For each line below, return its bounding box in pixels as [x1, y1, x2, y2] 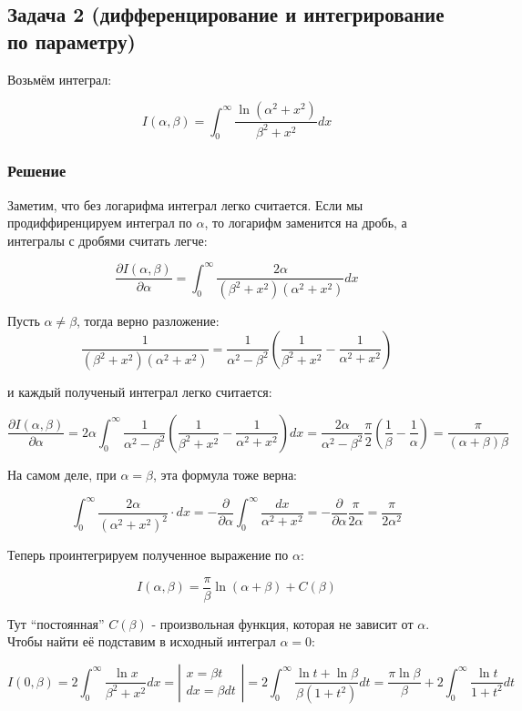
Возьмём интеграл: [7, 69, 112, 88]
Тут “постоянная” [7, 614, 105, 633]
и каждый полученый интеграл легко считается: [7, 382, 272, 401]
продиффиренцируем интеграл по [7, 213, 192, 232]
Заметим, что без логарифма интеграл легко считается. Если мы [7, 195, 363, 214]
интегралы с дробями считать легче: [7, 230, 208, 249]
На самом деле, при [7, 464, 117, 483]
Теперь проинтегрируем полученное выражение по [7, 545, 289, 564]
